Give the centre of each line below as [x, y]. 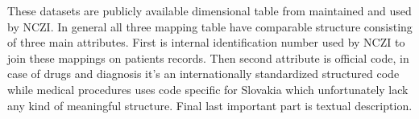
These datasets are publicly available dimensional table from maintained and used [209, 10]
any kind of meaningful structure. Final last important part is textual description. [210, 105]
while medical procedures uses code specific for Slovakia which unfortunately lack [208, 89]
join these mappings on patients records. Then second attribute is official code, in [208, 57]
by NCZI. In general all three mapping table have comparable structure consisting [210, 26]
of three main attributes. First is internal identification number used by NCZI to [206, 42]
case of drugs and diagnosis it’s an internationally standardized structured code [203, 74]
